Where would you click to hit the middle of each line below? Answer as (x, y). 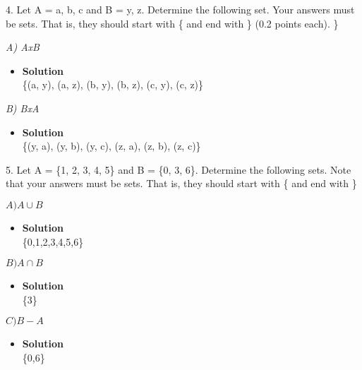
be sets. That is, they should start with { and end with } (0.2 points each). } (172, 23)
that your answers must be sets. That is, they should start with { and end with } (181, 183)
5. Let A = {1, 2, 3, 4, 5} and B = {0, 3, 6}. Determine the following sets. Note (179, 169)
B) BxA (23, 108)
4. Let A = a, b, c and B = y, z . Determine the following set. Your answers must (180, 9)
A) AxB (23, 47)
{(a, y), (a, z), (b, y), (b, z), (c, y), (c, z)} (113, 84)
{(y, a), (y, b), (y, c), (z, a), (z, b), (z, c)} (111, 146)
